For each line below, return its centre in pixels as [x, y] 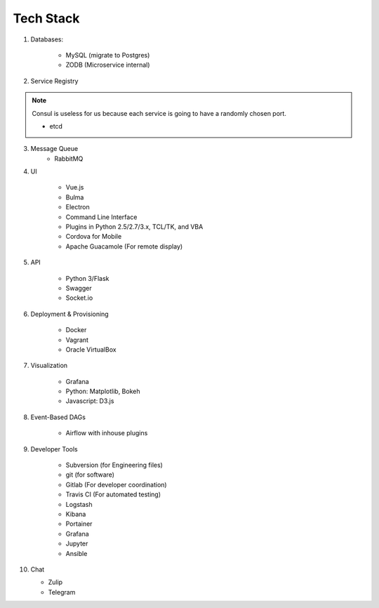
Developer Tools [54, 449]
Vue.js [75, 187]
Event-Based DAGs [58, 417]
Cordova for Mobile [94, 237]
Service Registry [54, 81]
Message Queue [54, 149]
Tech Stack [46, 18]
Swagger [79, 288]
